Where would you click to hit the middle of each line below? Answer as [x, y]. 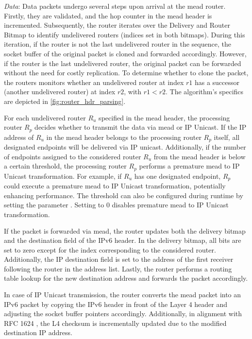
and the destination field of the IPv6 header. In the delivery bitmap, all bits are [123, 240]
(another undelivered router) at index [60, 92]
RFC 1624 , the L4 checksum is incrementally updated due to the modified [115, 323]
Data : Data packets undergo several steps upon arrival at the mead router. [115, 6]
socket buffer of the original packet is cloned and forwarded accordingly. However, [125, 53]
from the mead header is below [200, 156]
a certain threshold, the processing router [65, 166]
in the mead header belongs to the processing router [124, 137]
